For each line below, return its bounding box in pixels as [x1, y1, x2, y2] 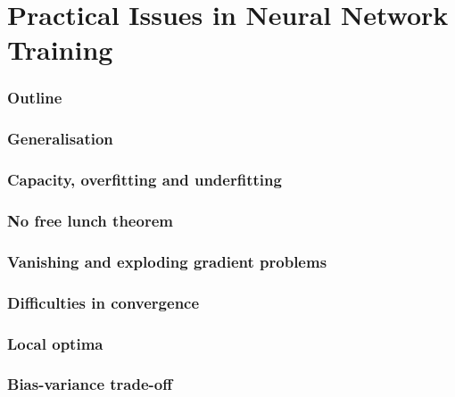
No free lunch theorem [7, 210, 173, 232]
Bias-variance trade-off [7, 373, 173, 395]
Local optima [7, 332, 103, 354]
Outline [7, 87, 62, 109]
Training [7, 31, 113, 68]
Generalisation [7, 128, 113, 150]
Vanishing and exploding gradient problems [7, 250, 327, 272]
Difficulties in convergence [7, 291, 200, 313]
